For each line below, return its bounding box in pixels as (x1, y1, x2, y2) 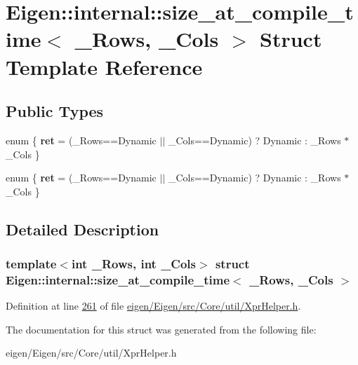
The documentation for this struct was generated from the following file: (6, 322, 317, 336)
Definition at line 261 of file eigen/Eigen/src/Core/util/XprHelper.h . (6, 298, 301, 313)
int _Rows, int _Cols (71, 255, 197, 273)
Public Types (6, 100, 104, 122)
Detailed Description (6, 218, 159, 240)
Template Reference (6, 52, 203, 81)
